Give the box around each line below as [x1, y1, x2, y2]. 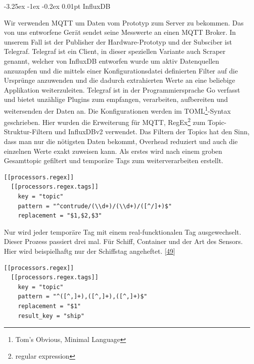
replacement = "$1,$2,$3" [18, 212, 102, 219]
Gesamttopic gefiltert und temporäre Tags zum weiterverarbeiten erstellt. [4, 155, 223, 166]
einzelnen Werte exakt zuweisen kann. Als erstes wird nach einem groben [4, 146, 222, 156]
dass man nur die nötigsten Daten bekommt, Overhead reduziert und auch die [4, 136, 238, 146]
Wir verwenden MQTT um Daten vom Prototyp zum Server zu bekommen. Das [4, 17, 244, 27]
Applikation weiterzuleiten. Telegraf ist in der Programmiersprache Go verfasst [4, 84, 240, 95]
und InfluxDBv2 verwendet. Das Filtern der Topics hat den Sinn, [54, 126, 250, 137]
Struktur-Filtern [4, 126, 53, 137]
